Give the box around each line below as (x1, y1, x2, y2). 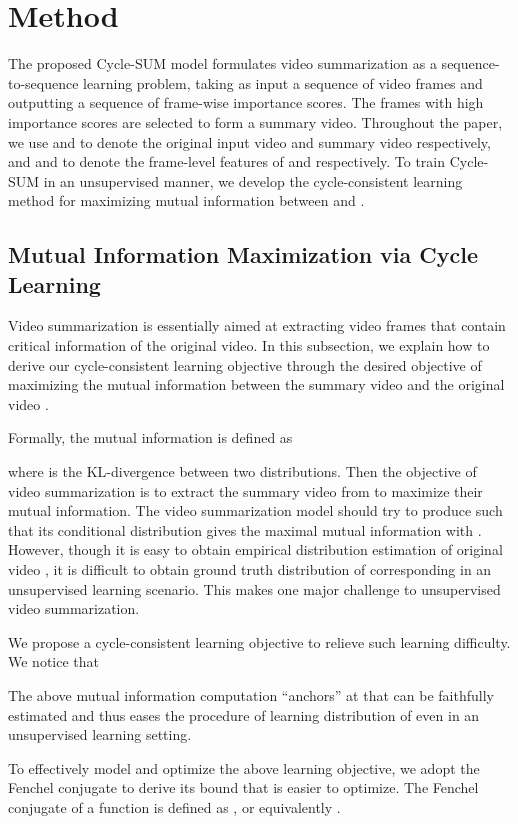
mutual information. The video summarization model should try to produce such (8, 500, 503, 521)
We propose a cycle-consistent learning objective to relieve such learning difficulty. (8, 631, 511, 652)
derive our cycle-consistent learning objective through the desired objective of (8, 354, 482, 375)
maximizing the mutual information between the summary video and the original (8, 374, 505, 395)
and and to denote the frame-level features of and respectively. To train (8, 151, 446, 172)
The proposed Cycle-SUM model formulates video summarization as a (8, 53, 437, 74)
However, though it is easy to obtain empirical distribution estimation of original (8, 539, 503, 560)
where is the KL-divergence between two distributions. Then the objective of (8, 461, 477, 482)
